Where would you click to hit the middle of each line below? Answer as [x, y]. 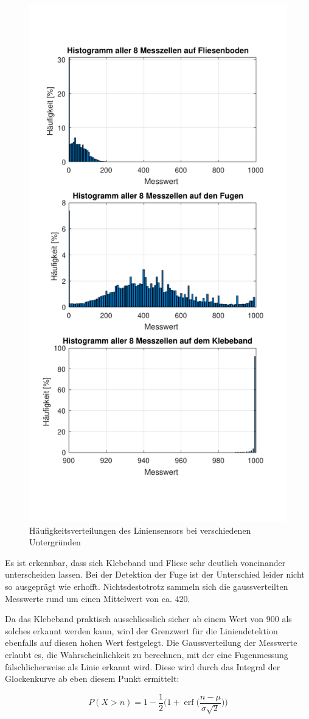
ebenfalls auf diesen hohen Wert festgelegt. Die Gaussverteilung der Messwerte [151, 643]
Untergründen [55, 542]
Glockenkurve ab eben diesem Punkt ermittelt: [92, 678]
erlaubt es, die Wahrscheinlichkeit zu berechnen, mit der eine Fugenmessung [147, 654]
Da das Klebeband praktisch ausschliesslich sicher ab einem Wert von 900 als [148, 619]
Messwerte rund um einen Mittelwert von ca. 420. [98, 598]
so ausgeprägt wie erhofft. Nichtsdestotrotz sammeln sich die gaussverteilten [147, 586]
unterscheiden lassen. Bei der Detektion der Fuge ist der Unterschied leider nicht [155, 574]
